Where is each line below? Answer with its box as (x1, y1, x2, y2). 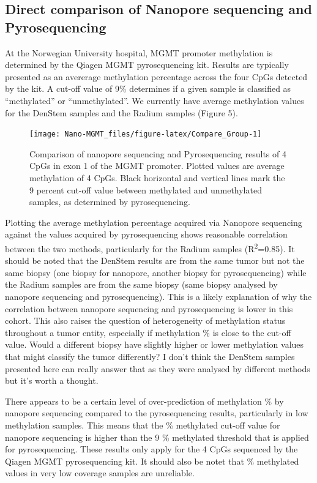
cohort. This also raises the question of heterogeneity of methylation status (5, 314, 286, 327)
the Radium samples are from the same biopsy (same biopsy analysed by (5, 278, 278, 291)
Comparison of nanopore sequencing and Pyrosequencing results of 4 (29, 147, 286, 160)
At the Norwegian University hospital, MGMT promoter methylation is (5, 46, 273, 59)
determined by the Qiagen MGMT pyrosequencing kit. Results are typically (5, 58, 289, 71)
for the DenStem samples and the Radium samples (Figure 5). (5, 106, 238, 119)
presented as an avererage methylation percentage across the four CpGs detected (5, 70, 308, 83)
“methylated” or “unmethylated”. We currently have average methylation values (5, 94, 304, 107)
